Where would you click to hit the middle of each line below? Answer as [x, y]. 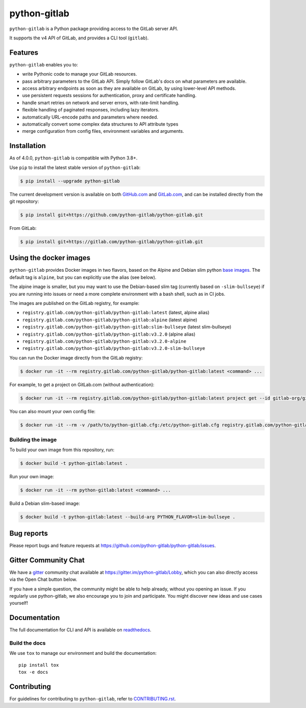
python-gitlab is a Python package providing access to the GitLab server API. [94, 29]
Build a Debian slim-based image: [45, 504]
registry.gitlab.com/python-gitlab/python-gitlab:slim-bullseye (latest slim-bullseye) [127, 327]
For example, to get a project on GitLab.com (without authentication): [82, 384]
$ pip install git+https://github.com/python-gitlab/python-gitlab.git [112, 215]
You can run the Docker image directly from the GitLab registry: [76, 358]
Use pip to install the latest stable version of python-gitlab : [75, 167]
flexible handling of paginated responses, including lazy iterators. [91, 110]
